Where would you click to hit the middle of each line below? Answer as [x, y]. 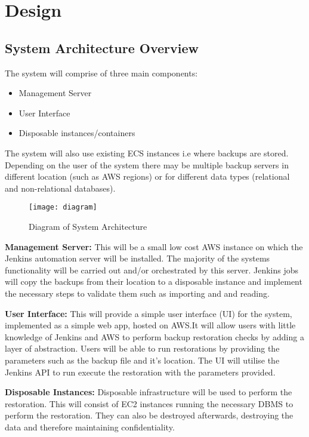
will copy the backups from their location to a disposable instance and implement [154, 281]
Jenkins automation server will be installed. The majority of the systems [137, 258]
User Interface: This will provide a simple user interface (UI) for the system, [149, 313]
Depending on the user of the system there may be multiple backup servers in [147, 164]
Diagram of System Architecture [88, 226]
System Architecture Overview [102, 47]
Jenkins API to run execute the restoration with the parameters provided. [140, 372]
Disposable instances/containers [77, 133]
